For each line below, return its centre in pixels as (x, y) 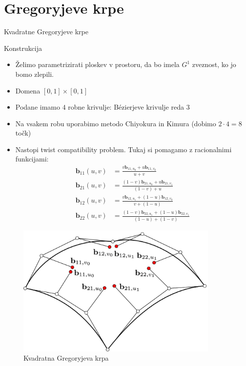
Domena (28, 90)
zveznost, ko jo (214, 64)
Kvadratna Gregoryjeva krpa (66, 358)
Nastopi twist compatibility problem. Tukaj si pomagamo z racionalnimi (123, 149)
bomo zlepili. (34, 74)
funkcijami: (32, 159)
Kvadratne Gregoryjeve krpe (46, 32)
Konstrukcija (23, 48)
